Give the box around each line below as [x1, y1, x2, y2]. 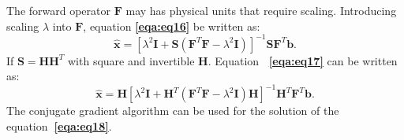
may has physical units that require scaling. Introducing [125, 2, 397, 18]
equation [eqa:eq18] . [6, 117, 112, 134]
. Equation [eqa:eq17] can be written [208, 52, 398, 68]
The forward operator [6, 2, 111, 18]
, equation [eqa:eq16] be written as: [83, 17, 260, 34]
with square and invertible [68, 52, 195, 68]
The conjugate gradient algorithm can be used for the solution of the [6, 102, 339, 119]
